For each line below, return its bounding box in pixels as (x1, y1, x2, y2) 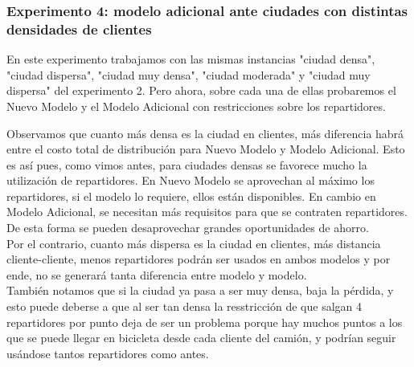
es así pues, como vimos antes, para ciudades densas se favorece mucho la (6, 156, 367, 173)
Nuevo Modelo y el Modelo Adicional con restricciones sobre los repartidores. (6, 97, 386, 114)
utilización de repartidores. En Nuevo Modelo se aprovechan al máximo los (6, 172, 375, 189)
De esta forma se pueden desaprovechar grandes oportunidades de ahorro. (6, 219, 369, 236)
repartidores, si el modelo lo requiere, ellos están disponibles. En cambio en (6, 187, 376, 204)
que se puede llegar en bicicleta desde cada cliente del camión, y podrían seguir (6, 329, 396, 346)
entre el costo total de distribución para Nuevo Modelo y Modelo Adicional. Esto (6, 141, 405, 157)
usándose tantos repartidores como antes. (6, 345, 209, 361)
